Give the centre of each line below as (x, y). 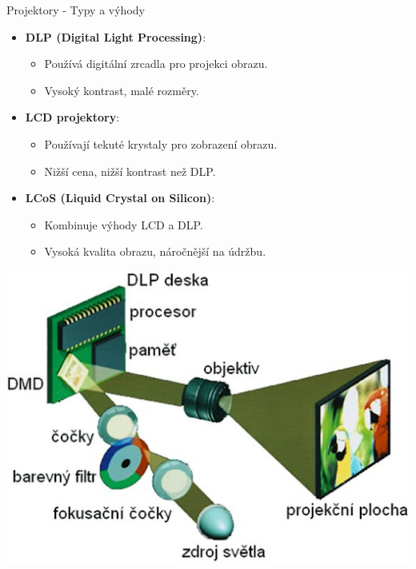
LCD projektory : (72, 117)
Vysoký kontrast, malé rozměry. (122, 90)
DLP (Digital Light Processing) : (116, 36)
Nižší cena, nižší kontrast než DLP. (130, 171)
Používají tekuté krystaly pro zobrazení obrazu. (161, 143)
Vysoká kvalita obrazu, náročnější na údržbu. (155, 251)
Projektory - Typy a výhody (76, 10)
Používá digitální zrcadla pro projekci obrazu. (156, 64)
